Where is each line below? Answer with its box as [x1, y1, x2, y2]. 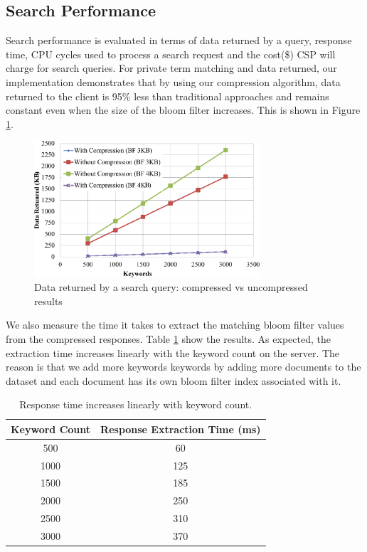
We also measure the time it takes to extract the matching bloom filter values [6, 317, 344, 332]
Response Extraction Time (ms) [100, 421, 261, 436]
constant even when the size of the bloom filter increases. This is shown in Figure [6, 102, 361, 117]
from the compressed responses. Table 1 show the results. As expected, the [6, 331, 331, 346]
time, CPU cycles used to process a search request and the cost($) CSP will [6, 46, 336, 61]
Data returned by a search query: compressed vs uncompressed [34, 280, 308, 294]
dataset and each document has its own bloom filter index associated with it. [6, 373, 341, 388]
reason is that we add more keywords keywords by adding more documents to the [6, 359, 361, 374]
